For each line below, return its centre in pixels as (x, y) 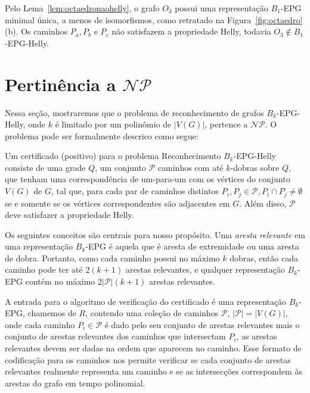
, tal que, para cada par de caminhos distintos (135, 191)
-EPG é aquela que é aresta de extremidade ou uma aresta (192, 246)
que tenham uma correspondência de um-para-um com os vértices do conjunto (148, 179)
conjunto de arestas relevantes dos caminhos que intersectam (115, 336)
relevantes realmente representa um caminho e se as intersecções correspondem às (154, 371)
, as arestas (257, 336)
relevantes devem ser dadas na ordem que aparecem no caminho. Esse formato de (153, 348)
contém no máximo (60, 281)
